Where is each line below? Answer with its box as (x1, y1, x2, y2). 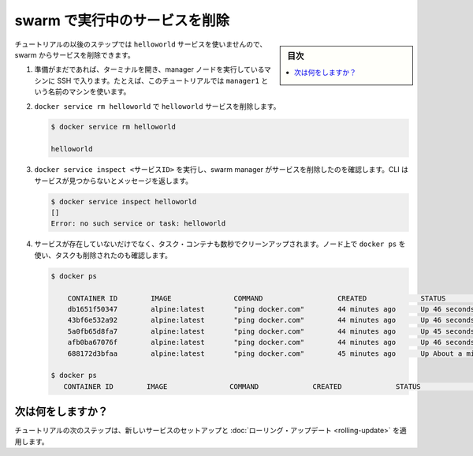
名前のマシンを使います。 (47, 87, 131, 96)
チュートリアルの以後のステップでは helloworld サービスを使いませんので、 (14, 39, 267, 49)
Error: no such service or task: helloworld (50, 219, 226, 228)
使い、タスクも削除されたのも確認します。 (34, 250, 173, 260)
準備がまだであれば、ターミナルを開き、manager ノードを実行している (34, 65, 265, 74)
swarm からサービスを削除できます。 (14, 50, 135, 59)
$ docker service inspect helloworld (50, 197, 197, 206)
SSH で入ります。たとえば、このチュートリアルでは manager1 (56, 76, 260, 85)
